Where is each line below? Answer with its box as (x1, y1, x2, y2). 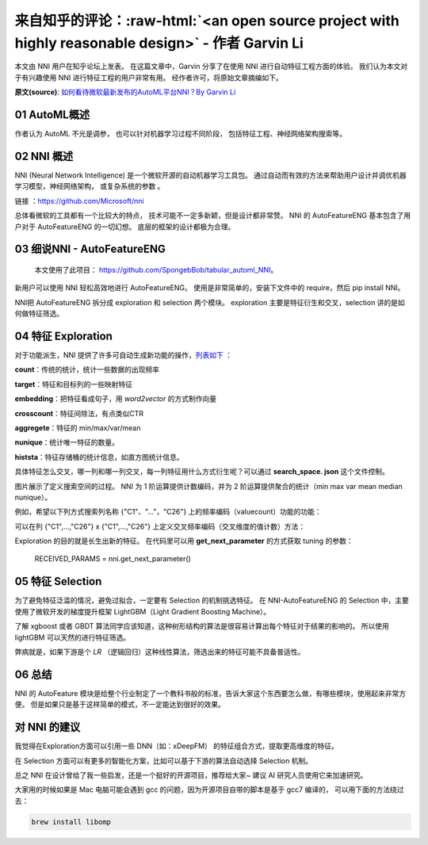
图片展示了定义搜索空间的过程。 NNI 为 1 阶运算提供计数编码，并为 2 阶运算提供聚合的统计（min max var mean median (14, 481, 403, 491)
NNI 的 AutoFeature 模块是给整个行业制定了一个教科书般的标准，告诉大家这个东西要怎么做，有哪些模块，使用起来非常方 (14, 688, 407, 698)
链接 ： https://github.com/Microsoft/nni (14, 196, 144, 205)
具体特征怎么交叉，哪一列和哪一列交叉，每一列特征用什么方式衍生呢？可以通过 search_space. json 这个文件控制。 (14, 467, 390, 476)
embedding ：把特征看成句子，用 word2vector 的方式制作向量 (14, 394, 217, 403)
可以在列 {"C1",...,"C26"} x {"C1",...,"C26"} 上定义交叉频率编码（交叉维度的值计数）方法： (14, 522, 305, 531)
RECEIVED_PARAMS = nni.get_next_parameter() (34, 554, 192, 564)
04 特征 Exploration (14, 329, 113, 342)
